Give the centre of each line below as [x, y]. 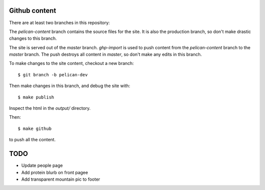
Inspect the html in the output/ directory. [50, 108]
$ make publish [36, 97]
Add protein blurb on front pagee [55, 172]
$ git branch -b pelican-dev [53, 75]
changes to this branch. [33, 38]
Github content [33, 11]
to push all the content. [32, 140]
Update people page [42, 165]
